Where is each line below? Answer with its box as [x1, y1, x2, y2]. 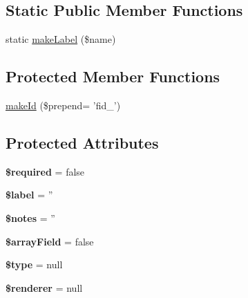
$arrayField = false [6, 234, 94, 248]
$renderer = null [6, 280, 83, 295]
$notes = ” [6, 210, 55, 225]
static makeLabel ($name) [6, 32, 116, 46]
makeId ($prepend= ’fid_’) [6, 98, 121, 112]
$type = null [6, 257, 63, 272]
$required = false [6, 164, 85, 178]
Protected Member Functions [6, 66, 220, 87]
